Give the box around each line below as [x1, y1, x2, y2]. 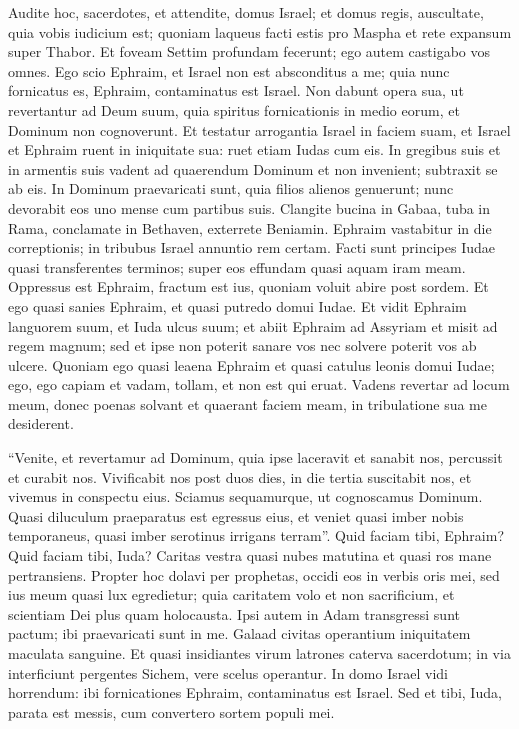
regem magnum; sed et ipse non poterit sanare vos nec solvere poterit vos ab [8, 335, 477, 356]
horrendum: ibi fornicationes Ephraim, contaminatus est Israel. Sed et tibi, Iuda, [8, 682, 502, 703]
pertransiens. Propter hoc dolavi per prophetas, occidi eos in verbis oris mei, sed [8, 564, 500, 585]
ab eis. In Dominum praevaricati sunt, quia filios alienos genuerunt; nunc [8, 178, 454, 199]
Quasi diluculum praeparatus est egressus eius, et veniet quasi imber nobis [8, 505, 464, 526]
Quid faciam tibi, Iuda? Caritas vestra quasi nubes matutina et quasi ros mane [8, 545, 492, 566]
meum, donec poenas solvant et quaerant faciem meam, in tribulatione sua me [8, 393, 487, 414]
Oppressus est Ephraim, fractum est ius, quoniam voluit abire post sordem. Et [8, 276, 489, 297]
